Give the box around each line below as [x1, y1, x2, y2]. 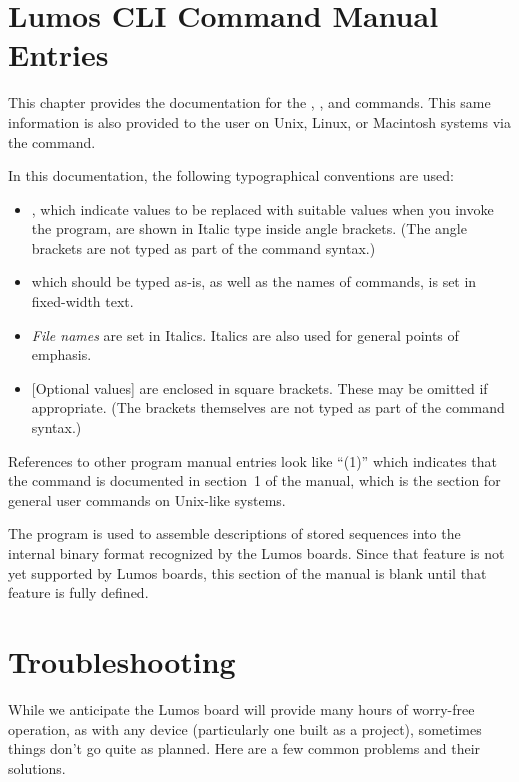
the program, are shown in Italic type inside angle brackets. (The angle [31, 218, 467, 239]
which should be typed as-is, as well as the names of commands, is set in [31, 271, 477, 292]
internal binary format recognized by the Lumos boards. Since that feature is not [8, 543, 505, 563]
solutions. [8, 757, 66, 778]
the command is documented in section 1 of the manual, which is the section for [8, 470, 501, 491]
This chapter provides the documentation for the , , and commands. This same [8, 92, 491, 113]
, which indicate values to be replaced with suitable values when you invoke [31, 198, 494, 219]
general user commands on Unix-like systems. [8, 489, 286, 510]
